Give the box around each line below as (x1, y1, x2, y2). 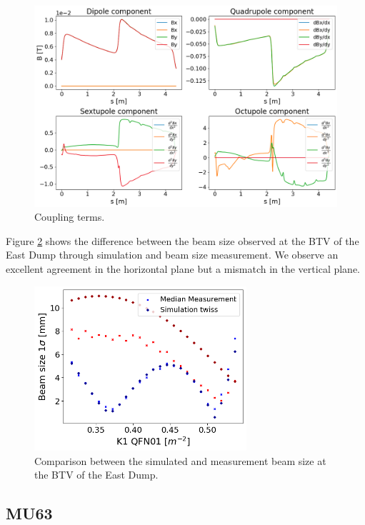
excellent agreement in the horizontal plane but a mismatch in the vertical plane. (6, 261, 361, 276)
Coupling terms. (34, 209, 105, 224)
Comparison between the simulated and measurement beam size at (34, 453, 326, 468)
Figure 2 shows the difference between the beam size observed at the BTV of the (6, 233, 359, 248)
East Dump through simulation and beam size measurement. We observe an (6, 247, 339, 262)
